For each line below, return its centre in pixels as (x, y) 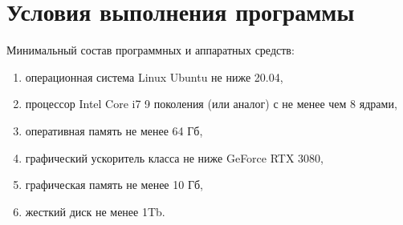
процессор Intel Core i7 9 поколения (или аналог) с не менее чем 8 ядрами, (211, 104)
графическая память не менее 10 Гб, (114, 185)
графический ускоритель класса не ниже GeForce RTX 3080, (175, 157)
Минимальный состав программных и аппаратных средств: (151, 50)
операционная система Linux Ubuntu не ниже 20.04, (154, 76)
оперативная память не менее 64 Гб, (114, 130)
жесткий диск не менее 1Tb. (95, 211)
